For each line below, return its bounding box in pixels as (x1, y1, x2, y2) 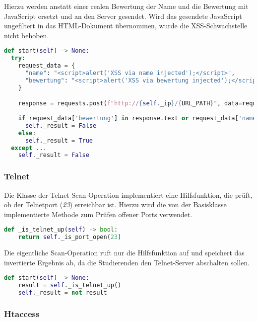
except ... (11, 144, 47, 152)
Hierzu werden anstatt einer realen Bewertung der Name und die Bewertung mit (4, 1, 249, 11)
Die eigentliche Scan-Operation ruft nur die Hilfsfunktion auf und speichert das (4, 247, 245, 258)
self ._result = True (25, 137, 93, 144)
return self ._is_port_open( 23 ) (18, 234, 122, 241)
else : (18, 129, 36, 137)
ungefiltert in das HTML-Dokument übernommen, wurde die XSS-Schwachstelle (4, 20, 248, 31)
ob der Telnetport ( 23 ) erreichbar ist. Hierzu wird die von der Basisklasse (4, 199, 227, 210)
